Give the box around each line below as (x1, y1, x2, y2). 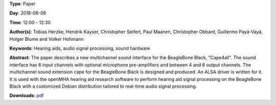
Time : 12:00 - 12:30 (9, 19, 51, 25)
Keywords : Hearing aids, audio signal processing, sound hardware (9, 45, 150, 51)
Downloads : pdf (9, 92, 44, 99)
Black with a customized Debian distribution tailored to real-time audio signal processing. (9, 83, 197, 89)
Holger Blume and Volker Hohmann (9, 36, 84, 42)
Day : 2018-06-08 (9, 10, 47, 16)
